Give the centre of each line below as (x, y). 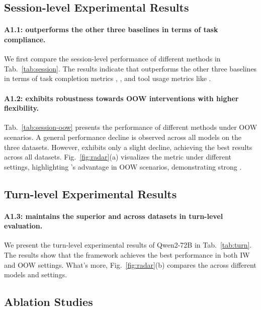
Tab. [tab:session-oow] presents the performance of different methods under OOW (131, 127)
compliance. (25, 39)
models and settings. (36, 275)
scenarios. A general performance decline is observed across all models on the (123, 137)
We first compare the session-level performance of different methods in (112, 59)
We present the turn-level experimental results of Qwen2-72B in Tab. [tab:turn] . (128, 245)
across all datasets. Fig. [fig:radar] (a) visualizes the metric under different (118, 157)
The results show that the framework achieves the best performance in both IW (127, 255)
